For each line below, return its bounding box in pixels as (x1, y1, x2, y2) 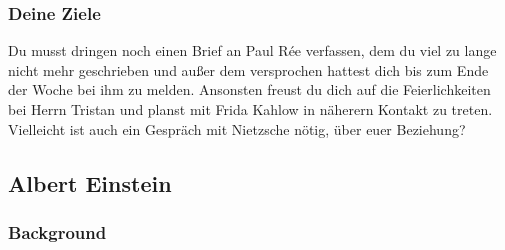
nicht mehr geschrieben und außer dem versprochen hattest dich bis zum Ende (8, 59, 489, 80)
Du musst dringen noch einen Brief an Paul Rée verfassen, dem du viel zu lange (8, 40, 497, 61)
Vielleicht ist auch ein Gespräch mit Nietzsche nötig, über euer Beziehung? (8, 118, 466, 139)
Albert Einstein (8, 167, 172, 198)
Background (8, 219, 107, 244)
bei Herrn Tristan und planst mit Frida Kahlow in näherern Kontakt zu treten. (8, 99, 493, 119)
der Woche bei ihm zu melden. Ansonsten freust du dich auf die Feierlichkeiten (8, 79, 491, 100)
